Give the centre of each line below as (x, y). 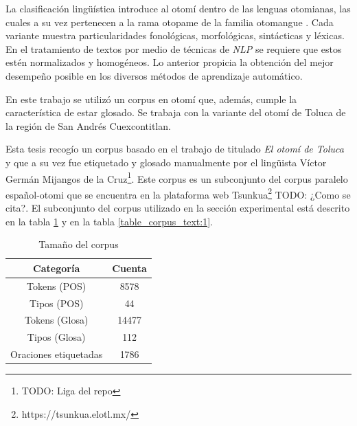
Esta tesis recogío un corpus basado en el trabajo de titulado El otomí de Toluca (175, 149)
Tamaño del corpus (79, 244)
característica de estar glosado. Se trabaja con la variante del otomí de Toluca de (176, 112)
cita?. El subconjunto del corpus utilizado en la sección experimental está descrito (178, 208)
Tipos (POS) (56, 303)
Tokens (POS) (57, 285)
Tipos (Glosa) (56, 337)
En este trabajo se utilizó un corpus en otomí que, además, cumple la (151, 99)
